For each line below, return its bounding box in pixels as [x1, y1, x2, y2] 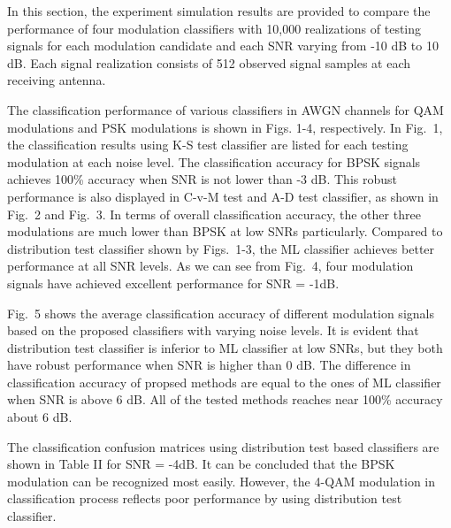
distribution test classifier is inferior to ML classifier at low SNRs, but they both [7, 338, 443, 356]
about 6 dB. [7, 408, 73, 426]
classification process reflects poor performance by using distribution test [7, 489, 402, 508]
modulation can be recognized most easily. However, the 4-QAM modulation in [7, 471, 436, 490]
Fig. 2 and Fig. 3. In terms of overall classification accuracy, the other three [7, 204, 421, 223]
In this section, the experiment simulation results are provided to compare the [7, 2, 431, 19]
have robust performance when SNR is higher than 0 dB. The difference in [7, 356, 411, 374]
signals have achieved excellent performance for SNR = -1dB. [7, 273, 340, 292]
